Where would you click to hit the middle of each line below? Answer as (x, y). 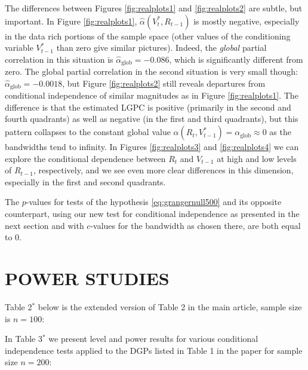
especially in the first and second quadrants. (85, 181)
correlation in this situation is (59, 59)
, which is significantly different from (236, 59)
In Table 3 (24, 339)
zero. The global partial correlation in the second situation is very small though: (151, 71)
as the (280, 132)
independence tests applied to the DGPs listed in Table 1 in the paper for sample (154, 350)
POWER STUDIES (87, 278)
